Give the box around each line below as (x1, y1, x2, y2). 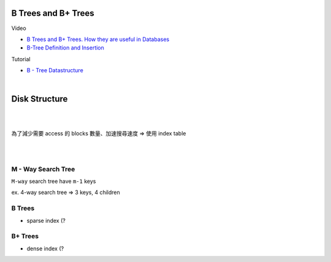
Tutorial (11, 55, 31, 62)
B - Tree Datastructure (26, 67, 84, 74)
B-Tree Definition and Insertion (26, 44, 104, 51)
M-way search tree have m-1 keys (11, 178, 96, 185)
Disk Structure (11, 94, 68, 104)
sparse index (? (26, 217, 66, 224)
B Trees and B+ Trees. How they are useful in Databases (26, 36, 170, 43)
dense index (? (26, 245, 64, 252)
